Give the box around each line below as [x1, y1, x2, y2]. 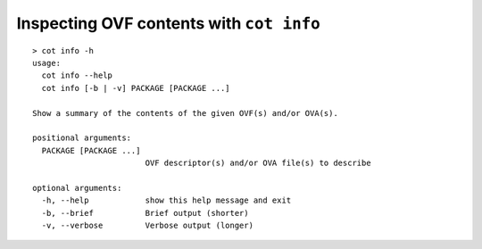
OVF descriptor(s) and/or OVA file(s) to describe [145, 158, 371, 169]
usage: [32, 58, 62, 68]
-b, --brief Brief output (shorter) [41, 208, 249, 218]
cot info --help [41, 71, 113, 80]
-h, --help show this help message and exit [41, 195, 292, 205]
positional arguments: [32, 133, 132, 143]
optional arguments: [32, 183, 122, 193]
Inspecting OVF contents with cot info [16, 13, 320, 33]
